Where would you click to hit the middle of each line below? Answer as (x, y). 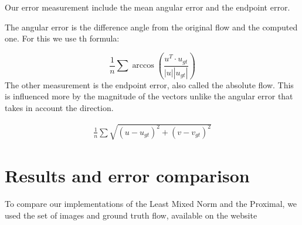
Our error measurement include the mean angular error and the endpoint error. (147, 7)
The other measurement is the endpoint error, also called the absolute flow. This (149, 84)
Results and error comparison (127, 176)
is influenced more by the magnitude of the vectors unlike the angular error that (149, 96)
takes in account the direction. (59, 107)
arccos (143, 66)
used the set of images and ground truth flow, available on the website (131, 215)
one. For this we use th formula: (62, 38)
